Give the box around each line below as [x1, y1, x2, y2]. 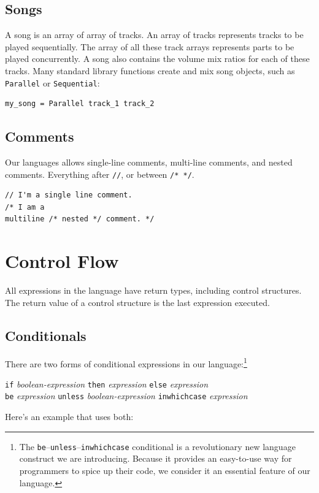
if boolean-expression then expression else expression [5, 377, 209, 390]
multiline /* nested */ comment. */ [5, 215, 155, 224]
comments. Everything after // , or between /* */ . [5, 167, 194, 180]
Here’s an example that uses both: [5, 410, 134, 423]
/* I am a [5, 202, 45, 212]
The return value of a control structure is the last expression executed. [5, 296, 270, 308]
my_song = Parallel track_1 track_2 [5, 99, 155, 109]
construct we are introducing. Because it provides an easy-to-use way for [19, 452, 292, 465]
